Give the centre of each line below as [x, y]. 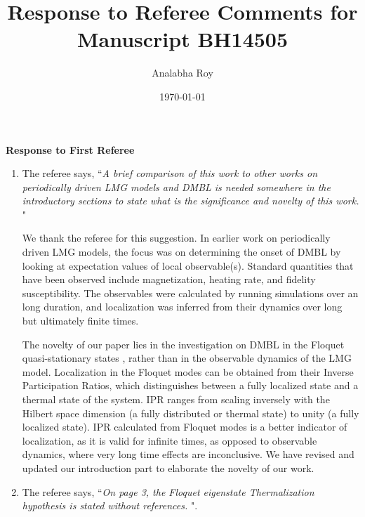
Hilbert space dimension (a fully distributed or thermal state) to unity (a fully [191, 413]
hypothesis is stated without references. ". [110, 505]
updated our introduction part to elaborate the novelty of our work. [168, 467]
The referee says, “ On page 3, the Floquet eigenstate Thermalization [168, 491]
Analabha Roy [182, 73]
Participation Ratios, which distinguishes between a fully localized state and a [190, 385]
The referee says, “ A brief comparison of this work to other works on [170, 173]
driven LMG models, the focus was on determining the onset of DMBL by [181, 252]
